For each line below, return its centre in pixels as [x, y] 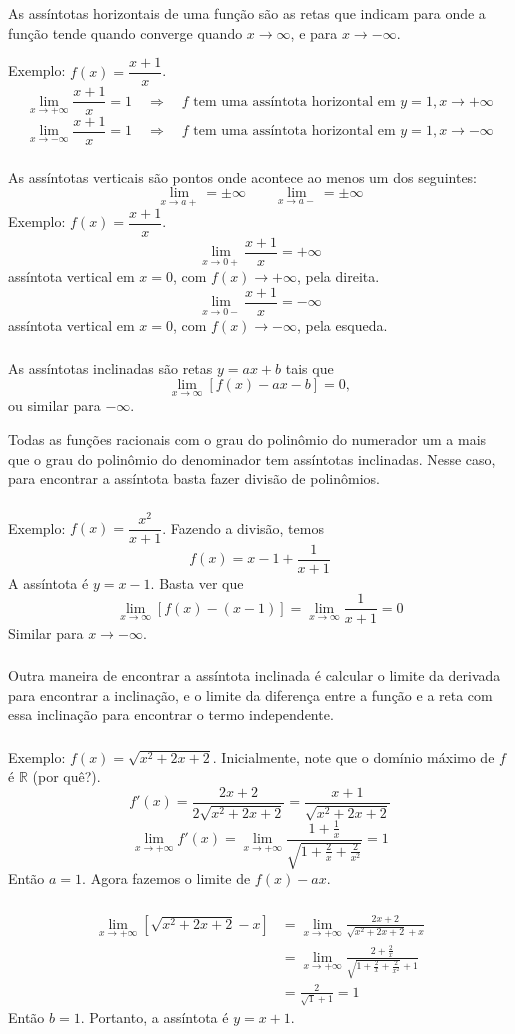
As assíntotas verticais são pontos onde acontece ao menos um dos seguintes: [243, 176]
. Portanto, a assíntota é [154, 1017]
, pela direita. [338, 276]
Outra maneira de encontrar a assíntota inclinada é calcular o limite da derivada [254, 675]
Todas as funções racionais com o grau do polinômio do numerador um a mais [247, 438]
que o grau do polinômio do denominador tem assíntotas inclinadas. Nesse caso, [252, 458]
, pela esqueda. [342, 325]
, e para [314, 32]
